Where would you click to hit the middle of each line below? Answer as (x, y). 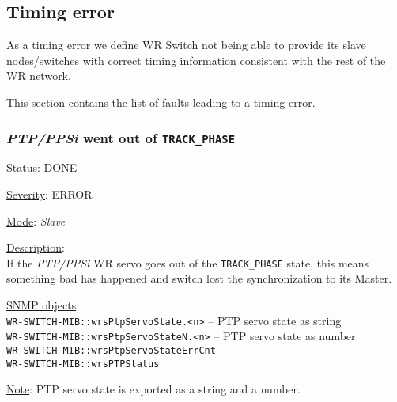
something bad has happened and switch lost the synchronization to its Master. (199, 278)
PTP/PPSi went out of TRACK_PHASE (121, 137)
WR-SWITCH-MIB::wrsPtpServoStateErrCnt (111, 350)
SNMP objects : (43, 304)
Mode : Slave (36, 220)
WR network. (39, 76)
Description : (36, 247)
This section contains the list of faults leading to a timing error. (161, 102)
